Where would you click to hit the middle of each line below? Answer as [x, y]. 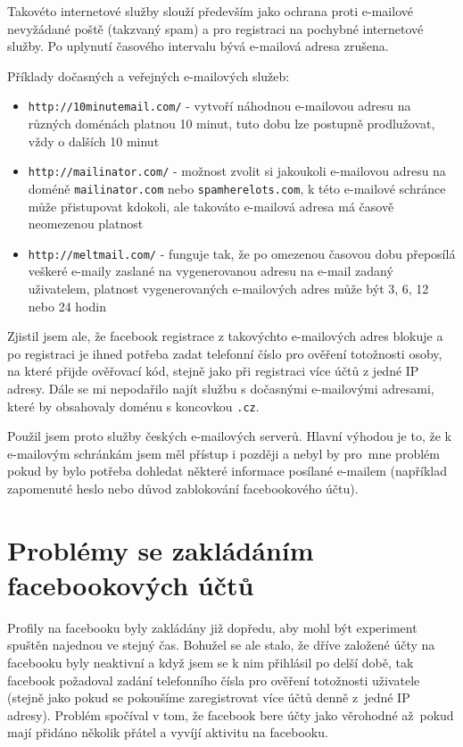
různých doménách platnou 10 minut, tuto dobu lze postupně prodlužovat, [231, 124]
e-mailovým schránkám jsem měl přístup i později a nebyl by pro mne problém [223, 453]
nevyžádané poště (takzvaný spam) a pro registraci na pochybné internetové [215, 28]
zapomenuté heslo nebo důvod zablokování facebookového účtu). [183, 488]
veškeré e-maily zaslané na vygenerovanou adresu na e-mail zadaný [211, 271]
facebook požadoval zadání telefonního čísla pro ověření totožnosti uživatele [214, 680]
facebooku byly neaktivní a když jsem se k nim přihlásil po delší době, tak [211, 663]
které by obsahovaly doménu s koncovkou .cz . [133, 406]
